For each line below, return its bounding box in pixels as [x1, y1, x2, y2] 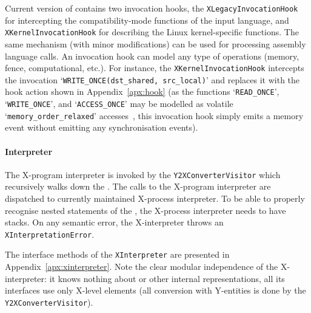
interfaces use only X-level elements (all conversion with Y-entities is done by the [5, 284, 306, 297]
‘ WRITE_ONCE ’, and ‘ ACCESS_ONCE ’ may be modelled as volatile [5, 97, 233, 110]
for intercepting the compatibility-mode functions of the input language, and [5, 13, 289, 26]
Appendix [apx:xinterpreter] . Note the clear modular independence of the [5, 260, 278, 273]
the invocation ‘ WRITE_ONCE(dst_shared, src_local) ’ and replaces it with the [5, 73, 300, 86]
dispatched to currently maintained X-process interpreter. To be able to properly [5, 192, 305, 205]
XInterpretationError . [5, 227, 95, 240]
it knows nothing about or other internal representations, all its [49, 272, 285, 284]
